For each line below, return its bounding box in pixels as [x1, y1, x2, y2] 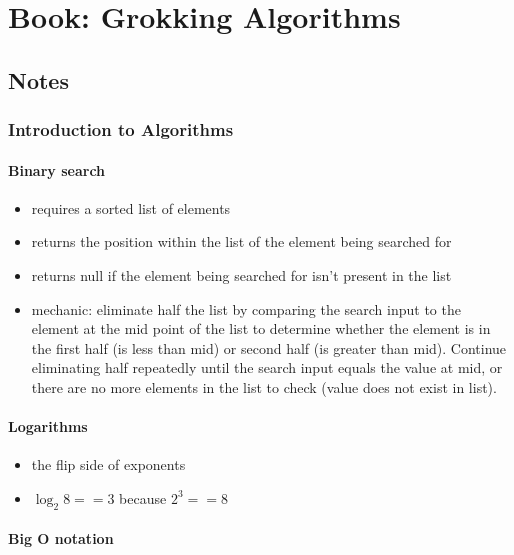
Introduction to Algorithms [8, 117, 234, 142]
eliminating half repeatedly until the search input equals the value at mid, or [31, 357, 503, 378]
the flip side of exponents [31, 454, 186, 475]
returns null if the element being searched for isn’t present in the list [31, 264, 452, 285]
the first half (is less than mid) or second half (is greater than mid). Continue [31, 337, 507, 358]
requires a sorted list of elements [31, 197, 231, 218]
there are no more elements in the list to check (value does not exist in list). [31, 376, 497, 397]
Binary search [8, 159, 106, 180]
